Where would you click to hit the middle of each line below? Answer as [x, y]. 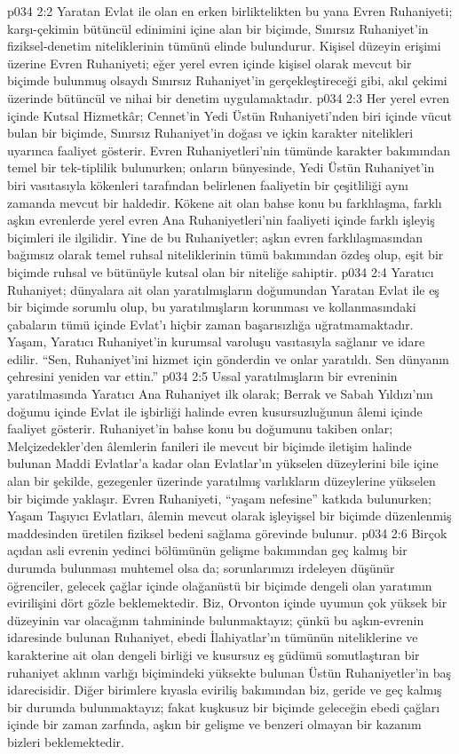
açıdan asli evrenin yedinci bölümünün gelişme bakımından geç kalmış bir [207, 550]
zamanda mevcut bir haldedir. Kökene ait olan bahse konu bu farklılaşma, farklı [225, 202]
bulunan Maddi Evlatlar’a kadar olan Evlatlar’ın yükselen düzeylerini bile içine [223, 463]
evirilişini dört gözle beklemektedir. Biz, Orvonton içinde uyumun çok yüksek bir [227, 603]
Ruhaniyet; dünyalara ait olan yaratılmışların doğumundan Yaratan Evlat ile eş [223, 289]
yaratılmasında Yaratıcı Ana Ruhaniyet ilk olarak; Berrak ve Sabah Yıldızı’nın [220, 394]
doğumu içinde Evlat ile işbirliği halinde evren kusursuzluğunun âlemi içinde [215, 411]
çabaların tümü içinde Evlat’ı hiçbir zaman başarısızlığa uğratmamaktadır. [210, 324]
